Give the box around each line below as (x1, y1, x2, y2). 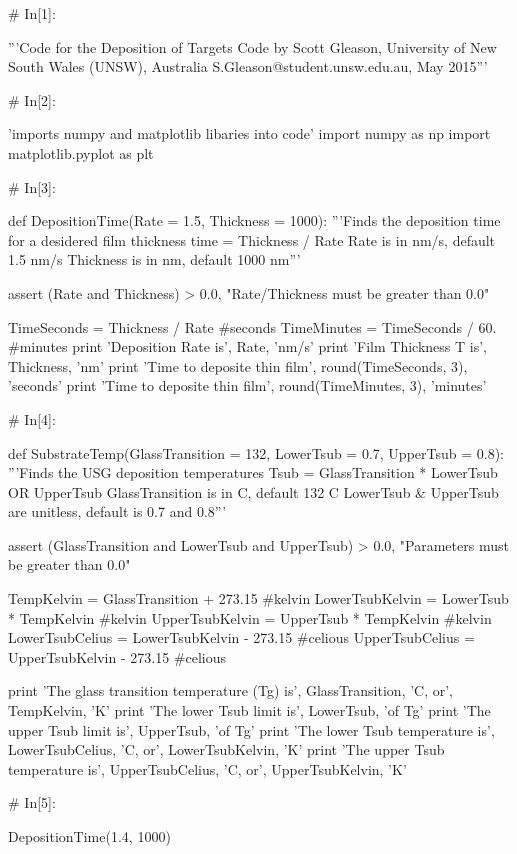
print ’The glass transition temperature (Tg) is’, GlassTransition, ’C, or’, (8, 680, 454, 701)
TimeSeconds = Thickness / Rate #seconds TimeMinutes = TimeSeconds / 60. (8, 316, 497, 337)
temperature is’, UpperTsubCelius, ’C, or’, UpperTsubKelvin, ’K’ (8, 758, 407, 779)
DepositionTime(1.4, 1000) (8, 826, 171, 846)
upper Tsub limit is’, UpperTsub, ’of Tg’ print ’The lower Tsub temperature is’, (8, 719, 495, 740)
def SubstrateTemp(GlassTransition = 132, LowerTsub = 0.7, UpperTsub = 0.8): (8, 442, 505, 463)
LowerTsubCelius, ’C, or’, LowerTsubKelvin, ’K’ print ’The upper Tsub (8, 739, 445, 760)
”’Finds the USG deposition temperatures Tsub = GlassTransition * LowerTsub (8, 462, 498, 483)
